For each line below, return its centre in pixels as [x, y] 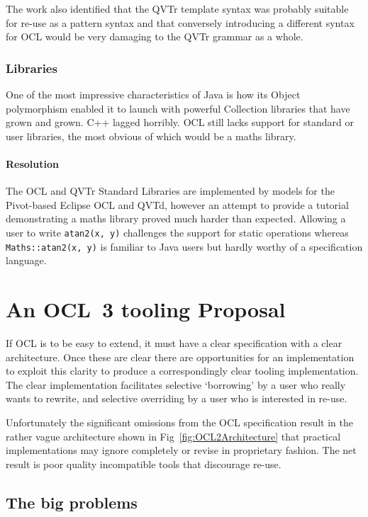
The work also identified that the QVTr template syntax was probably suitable [177, 8]
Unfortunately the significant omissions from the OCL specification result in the [180, 422]
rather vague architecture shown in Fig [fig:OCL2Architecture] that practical [173, 436]
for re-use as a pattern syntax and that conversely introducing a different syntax [180, 22]
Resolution [32, 163]
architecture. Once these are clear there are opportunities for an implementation [180, 357]
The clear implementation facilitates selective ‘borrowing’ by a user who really [176, 384]
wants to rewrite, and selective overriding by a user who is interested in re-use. [177, 398]
